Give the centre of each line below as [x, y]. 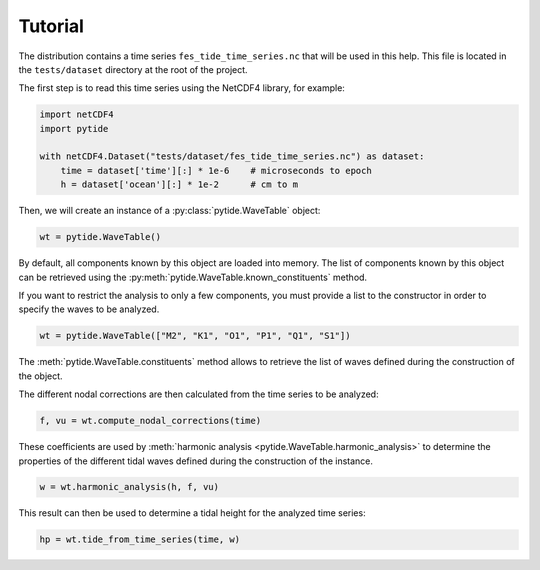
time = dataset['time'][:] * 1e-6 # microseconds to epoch [216, 170]
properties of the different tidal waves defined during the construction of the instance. [196, 461]
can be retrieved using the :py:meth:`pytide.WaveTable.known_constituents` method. [193, 277]
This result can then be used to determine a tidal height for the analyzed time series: [192, 513]
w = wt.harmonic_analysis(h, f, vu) [129, 487]
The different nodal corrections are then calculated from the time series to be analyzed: [198, 394]
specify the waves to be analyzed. [89, 309]
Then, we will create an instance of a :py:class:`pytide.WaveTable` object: [169, 211]
